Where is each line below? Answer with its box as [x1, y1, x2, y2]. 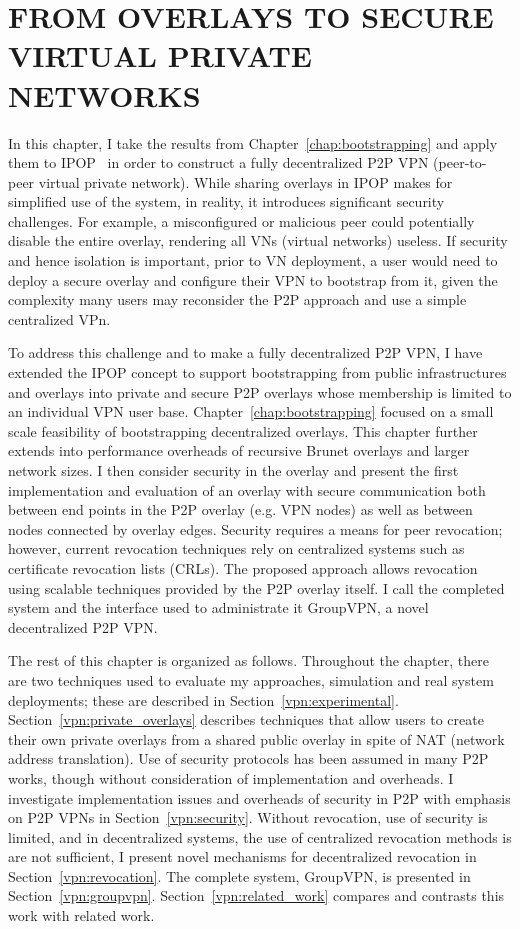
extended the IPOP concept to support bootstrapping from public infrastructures [8, 362, 507, 383]
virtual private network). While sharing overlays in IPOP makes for [38, 171, 453, 192]
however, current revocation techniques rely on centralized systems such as [8, 538, 465, 559]
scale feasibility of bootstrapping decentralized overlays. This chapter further [8, 420, 478, 441]
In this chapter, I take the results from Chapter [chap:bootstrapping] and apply [8, 132, 498, 153]
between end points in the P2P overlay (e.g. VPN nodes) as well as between [8, 499, 473, 520]
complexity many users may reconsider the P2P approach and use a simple [8, 289, 467, 310]
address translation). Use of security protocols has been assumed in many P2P [8, 748, 489, 769]
